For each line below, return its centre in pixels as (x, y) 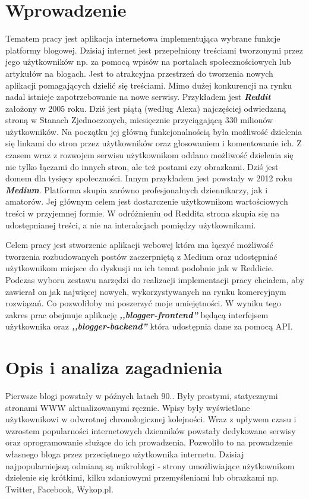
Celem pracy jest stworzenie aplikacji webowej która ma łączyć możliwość (139, 245)
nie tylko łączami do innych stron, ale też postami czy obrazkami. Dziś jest (142, 166)
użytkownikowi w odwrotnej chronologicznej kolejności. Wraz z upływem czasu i (151, 419)
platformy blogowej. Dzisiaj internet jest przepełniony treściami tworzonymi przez (154, 50)
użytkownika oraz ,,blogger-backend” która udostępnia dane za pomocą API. (149, 326)
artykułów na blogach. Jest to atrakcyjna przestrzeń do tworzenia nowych (139, 73)
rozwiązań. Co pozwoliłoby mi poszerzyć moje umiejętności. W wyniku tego (143, 303)
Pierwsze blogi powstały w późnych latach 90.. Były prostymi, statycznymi (142, 396)
